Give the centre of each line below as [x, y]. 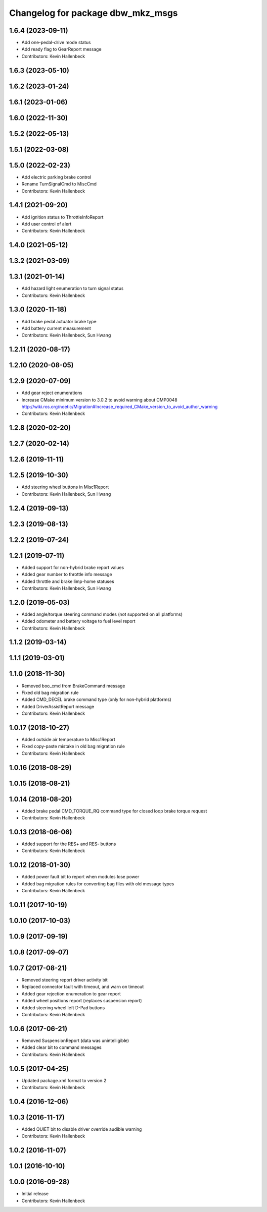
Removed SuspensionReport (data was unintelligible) [75, 1040]
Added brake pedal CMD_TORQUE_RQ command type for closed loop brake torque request [114, 811]
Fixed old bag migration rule [50, 693]
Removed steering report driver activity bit [65, 980]
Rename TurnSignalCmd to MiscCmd [59, 184]
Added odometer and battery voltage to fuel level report [78, 621]
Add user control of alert [46, 224]
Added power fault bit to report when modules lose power [80, 877]
